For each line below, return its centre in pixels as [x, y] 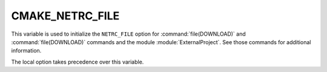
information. [26, 51]
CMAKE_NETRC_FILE [65, 16]
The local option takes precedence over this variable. [78, 62]
